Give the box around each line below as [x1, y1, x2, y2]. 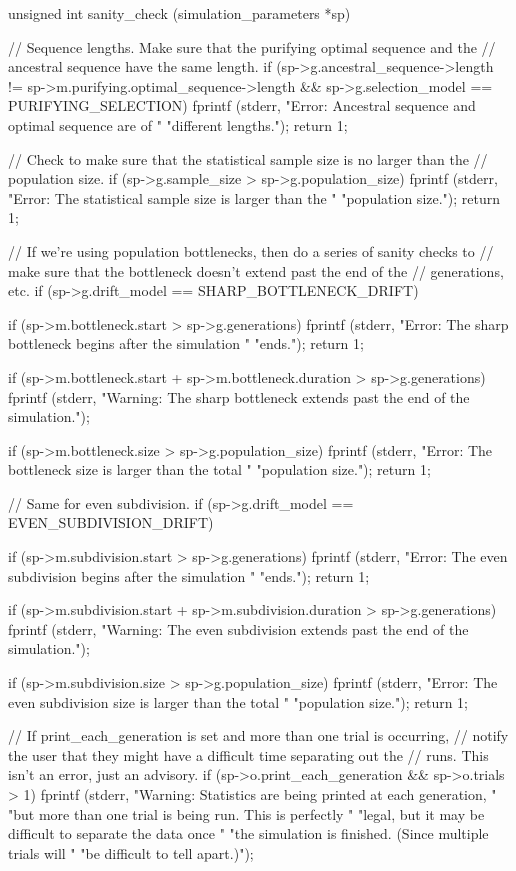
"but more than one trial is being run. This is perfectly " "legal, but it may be [8, 803, 485, 824]
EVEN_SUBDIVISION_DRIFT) [8, 512, 214, 533]
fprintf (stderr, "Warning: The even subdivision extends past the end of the [8, 618, 469, 639]
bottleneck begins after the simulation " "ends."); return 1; [8, 333, 364, 354]
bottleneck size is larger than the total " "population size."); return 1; [8, 459, 431, 480]
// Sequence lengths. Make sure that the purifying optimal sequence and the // [8, 36, 496, 57]
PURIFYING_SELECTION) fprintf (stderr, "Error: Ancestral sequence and [8, 95, 476, 116]
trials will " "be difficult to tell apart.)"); [8, 842, 254, 863]
